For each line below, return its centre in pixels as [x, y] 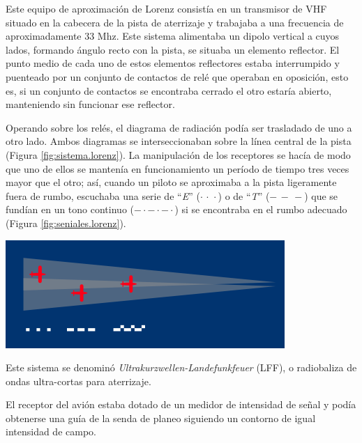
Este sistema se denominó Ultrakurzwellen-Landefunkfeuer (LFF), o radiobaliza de [181, 367]
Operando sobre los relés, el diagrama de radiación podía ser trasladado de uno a [179, 127]
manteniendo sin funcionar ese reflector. [90, 104]
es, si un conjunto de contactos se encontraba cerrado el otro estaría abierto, [169, 90]
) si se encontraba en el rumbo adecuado [261, 209]
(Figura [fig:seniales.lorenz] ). [66, 223]
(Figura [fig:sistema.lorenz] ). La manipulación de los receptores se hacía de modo [178, 154]
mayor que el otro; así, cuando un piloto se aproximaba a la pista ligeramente [171, 182]
